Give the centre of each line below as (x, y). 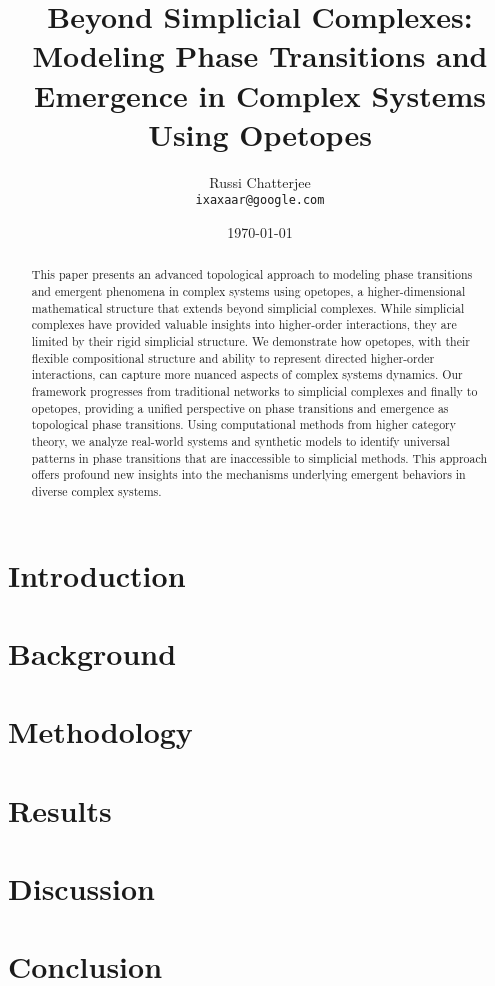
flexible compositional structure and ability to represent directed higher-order (233, 357)
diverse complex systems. (96, 490)
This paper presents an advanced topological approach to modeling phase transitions (252, 274)
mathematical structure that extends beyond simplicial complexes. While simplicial (248, 307)
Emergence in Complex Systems (259, 94)
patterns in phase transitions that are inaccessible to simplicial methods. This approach (259, 457)
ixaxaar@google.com (260, 200)
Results (60, 809)
